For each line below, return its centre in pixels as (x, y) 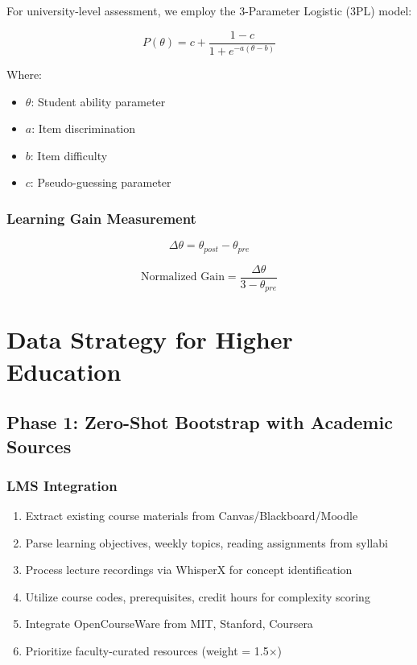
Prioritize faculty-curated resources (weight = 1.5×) (154, 651)
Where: (24, 74)
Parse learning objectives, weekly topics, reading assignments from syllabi (206, 542)
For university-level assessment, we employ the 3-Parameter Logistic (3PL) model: (209, 10)
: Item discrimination (84, 128)
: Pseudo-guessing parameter (101, 182)
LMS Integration (62, 485)
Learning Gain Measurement (101, 218)
